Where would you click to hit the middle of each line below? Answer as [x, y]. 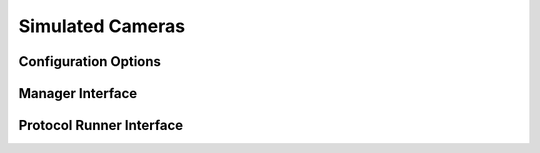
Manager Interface [78, 93]
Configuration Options [90, 61]
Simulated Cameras [101, 26]
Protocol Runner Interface [101, 125]
